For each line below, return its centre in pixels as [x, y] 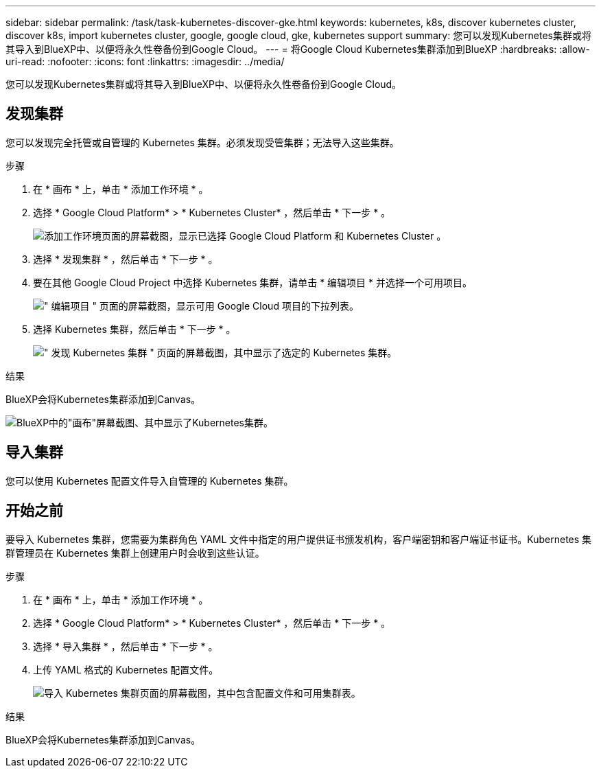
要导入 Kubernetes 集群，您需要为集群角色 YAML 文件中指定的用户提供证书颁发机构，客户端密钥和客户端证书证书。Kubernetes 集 [299, 539]
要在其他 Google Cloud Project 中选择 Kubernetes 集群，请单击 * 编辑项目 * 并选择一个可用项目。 [253, 282]
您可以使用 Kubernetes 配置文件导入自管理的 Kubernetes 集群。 [150, 481]
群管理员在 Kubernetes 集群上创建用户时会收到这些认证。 [135, 553]
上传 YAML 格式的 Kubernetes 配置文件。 [126, 669]
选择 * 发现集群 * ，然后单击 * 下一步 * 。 [126, 259]
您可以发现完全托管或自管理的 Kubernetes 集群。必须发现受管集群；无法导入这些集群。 [202, 142]
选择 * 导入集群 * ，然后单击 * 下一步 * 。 [126, 646]
